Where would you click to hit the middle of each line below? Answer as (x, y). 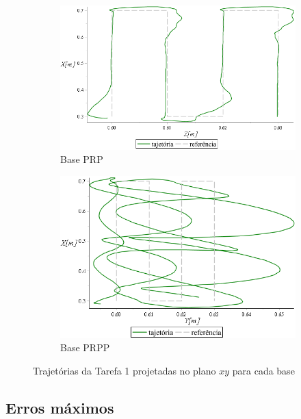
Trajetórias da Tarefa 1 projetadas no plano (125, 370)
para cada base (263, 370)
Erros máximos (60, 407)
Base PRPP (85, 347)
